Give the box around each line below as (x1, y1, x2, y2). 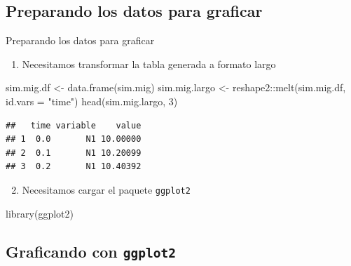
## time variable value (6, 120, 142, 131)
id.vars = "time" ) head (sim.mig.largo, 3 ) (6, 93, 178, 108)
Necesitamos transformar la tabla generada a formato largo (22, 56, 276, 71)
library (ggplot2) (6, 206, 74, 220)
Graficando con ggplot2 (6, 240, 176, 262)
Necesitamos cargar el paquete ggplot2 (22, 182, 191, 197)
